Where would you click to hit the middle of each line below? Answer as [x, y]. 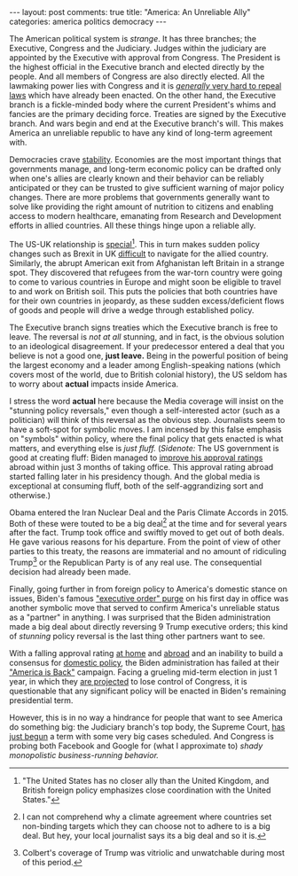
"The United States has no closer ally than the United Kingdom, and [145, 780]
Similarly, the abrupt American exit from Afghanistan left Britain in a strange [147, 262]
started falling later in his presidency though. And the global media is [135, 476]
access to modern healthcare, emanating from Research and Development [145, 216]
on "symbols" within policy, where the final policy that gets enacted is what [146, 438]
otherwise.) [30, 495]
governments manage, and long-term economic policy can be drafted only [145, 169]
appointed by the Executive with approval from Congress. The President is [145, 58]
